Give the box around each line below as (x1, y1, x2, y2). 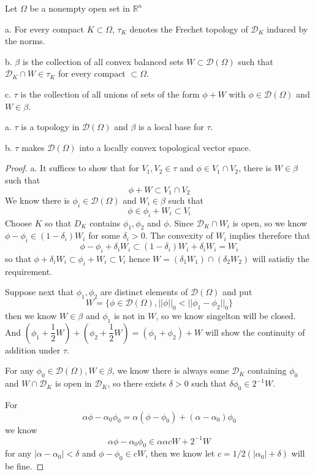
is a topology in (21, 120, 80, 133)
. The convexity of (145, 229, 213, 242)
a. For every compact (5, 22, 84, 35)
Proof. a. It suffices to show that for (5, 161, 139, 174)
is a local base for (138, 120, 204, 133)
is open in (55, 377, 92, 390)
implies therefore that (229, 229, 311, 242)
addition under (5, 343, 61, 356)
